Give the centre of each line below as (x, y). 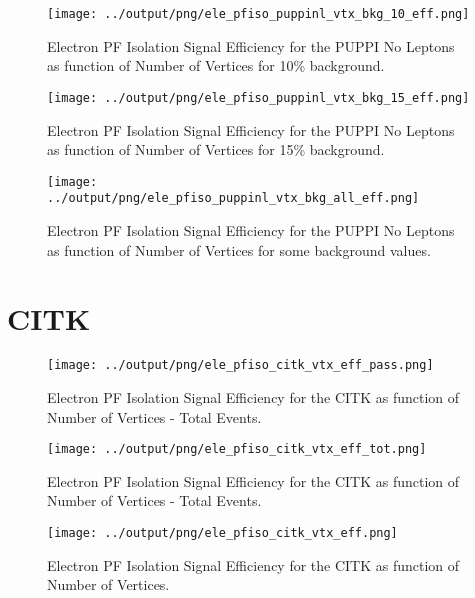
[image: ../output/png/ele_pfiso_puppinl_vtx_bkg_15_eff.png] (258, 97)
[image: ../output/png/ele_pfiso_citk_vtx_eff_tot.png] (237, 449)
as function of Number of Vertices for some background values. (239, 249)
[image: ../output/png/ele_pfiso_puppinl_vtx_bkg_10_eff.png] (258, 14)
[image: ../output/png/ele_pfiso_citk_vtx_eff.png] (222, 533)
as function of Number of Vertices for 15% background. (216, 149)
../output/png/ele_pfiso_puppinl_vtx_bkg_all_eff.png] (233, 198)
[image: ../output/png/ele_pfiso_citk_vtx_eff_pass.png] (240, 365)
